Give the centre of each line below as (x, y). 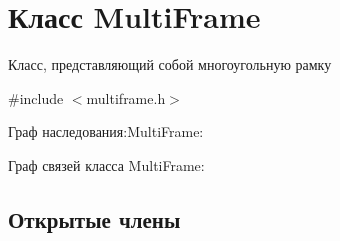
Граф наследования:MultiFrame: (106, 131)
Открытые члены (94, 218)
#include (36, 97)
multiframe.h (126, 97)
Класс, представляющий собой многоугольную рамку (170, 64)
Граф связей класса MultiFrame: (106, 164)
